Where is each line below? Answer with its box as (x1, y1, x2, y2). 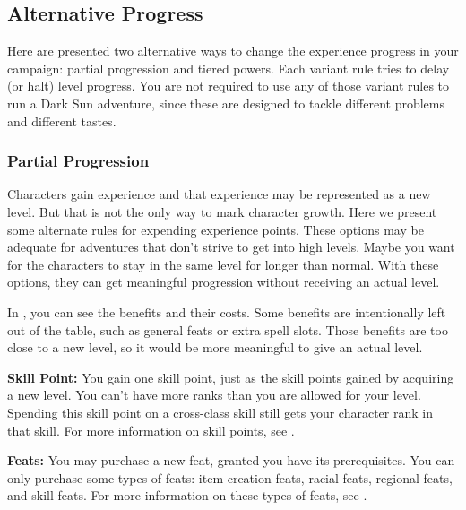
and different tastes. (7, 111, 116, 130)
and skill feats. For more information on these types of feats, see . (7, 486, 367, 505)
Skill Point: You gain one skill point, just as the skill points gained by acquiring (7, 367, 454, 386)
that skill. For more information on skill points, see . (7, 420, 295, 439)
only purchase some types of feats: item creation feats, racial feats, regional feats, (7, 468, 453, 487)
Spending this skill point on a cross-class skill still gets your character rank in (7, 402, 433, 421)
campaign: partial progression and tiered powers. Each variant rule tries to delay (7, 58, 450, 77)
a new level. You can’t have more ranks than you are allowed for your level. (7, 385, 421, 404)
